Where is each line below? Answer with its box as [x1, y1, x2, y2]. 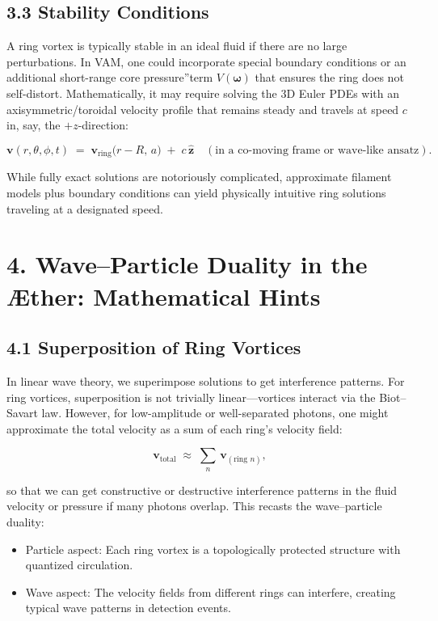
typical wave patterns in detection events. [25, 599, 231, 616]
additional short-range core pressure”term [6, 69, 213, 86]
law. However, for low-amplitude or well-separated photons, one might [41, 404, 389, 421]
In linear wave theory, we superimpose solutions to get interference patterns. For [6, 372, 405, 389]
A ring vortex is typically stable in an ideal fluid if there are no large [6, 37, 347, 54]
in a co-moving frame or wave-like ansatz [215, 144, 419, 156]
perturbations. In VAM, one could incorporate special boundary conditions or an [6, 53, 406, 70]
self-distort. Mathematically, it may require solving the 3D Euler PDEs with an [6, 84, 400, 101]
